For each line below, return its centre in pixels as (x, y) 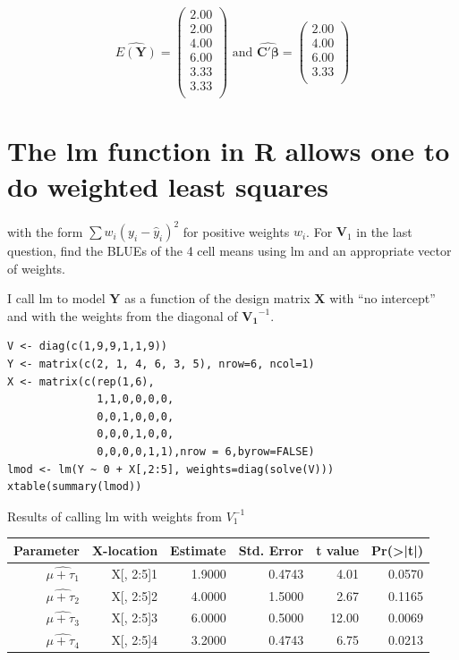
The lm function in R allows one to (229, 151)
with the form (45, 231)
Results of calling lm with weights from (115, 516)
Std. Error (271, 550)
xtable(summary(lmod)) (75, 487)
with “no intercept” (382, 298)
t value (338, 550)
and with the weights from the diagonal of (123, 315)
